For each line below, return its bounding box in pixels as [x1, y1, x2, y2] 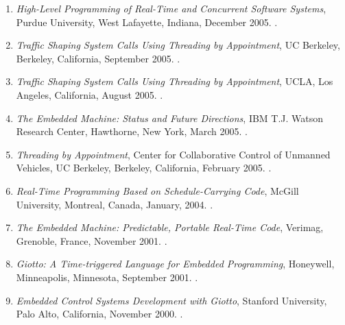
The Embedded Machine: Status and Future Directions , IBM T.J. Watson [16, 110, 324, 125]
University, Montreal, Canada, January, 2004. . [16, 197, 213, 211]
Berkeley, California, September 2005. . [16, 51, 180, 65]
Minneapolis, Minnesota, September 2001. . [16, 269, 198, 284]
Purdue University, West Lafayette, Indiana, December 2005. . [16, 14, 278, 29]
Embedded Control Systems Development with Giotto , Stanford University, [16, 293, 327, 307]
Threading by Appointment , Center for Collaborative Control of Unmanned [16, 147, 331, 161]
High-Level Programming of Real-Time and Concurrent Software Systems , [16, 1, 326, 15]
